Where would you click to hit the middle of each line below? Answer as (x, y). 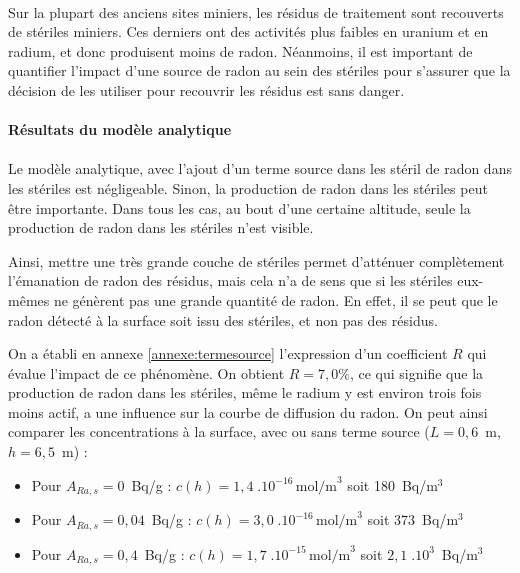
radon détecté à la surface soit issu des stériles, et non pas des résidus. (223, 319)
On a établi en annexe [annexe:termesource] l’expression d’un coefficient (228, 353)
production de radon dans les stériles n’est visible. (161, 227)
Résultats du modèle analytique (120, 129)
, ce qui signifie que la (416, 372)
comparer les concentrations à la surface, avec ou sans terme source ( (219, 431)
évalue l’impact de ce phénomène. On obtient (146, 372)
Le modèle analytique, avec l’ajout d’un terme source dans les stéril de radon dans (260, 168)
